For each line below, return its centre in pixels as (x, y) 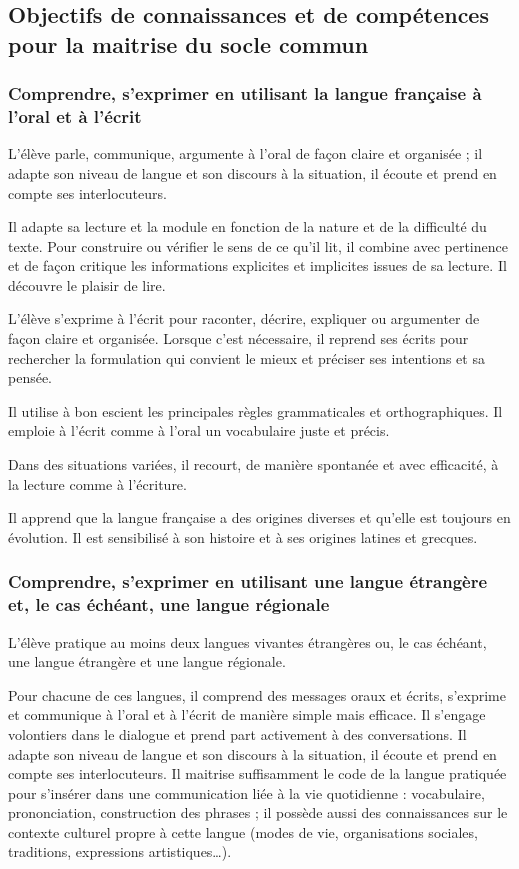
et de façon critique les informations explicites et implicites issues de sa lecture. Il (257, 265)
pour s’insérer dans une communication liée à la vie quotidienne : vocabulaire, (246, 792)
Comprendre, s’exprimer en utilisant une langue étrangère (248, 581)
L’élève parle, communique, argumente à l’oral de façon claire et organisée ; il (245, 153)
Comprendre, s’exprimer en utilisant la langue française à (245, 93)
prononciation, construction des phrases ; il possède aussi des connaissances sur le (258, 812)
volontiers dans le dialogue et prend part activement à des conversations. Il (237, 733)
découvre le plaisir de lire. (87, 284)
